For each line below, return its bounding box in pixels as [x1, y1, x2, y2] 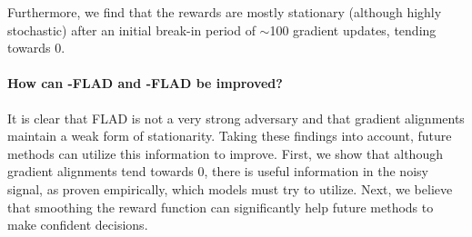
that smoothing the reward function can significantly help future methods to [7, 197, 434, 216]
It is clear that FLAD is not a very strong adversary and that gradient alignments [7, 108, 465, 127]
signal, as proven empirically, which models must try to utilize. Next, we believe [7, 179, 453, 198]
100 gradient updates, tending [269, 20, 437, 39]
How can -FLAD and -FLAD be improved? [7, 74, 283, 93]
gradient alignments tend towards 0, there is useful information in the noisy [7, 162, 428, 181]
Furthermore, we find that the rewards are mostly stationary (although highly [7, 3, 442, 21]
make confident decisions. [7, 215, 148, 234]
